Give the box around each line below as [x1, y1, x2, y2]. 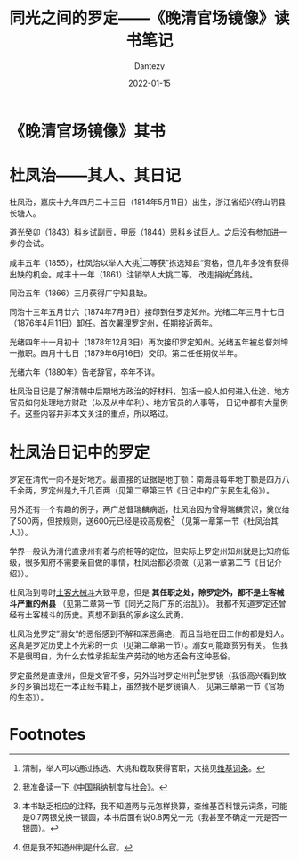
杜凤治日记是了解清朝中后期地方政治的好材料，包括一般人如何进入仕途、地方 [9, 385, 290, 397]
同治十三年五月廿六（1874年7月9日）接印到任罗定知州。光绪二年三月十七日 [9, 307, 286, 318]
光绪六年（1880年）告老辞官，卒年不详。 [9, 367, 160, 377]
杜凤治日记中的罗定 [9, 443, 150, 463]
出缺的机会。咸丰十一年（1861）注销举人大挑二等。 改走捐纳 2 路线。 [9, 267, 258, 279]
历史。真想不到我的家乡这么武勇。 [63, 608, 189, 620]
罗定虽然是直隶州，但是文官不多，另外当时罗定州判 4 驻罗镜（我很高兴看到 [9, 668, 279, 681]
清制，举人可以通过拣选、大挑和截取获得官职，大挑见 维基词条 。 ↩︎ [21, 763, 265, 774]
